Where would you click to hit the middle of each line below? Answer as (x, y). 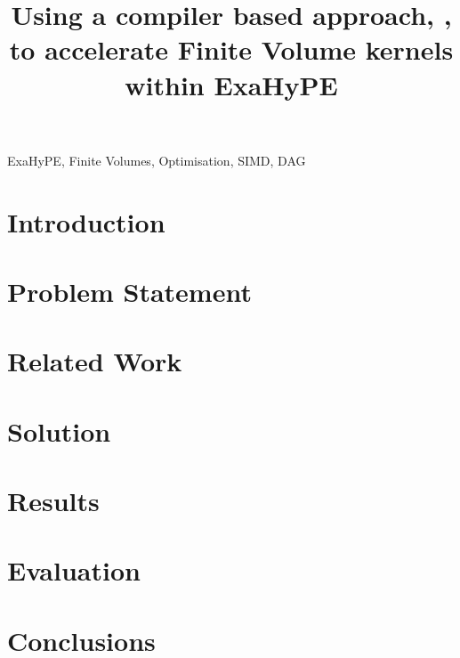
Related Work (95, 361)
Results (53, 501)
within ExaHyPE (231, 84)
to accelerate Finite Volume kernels (231, 49)
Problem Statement (129, 291)
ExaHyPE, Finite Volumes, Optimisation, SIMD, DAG (157, 160)
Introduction (86, 221)
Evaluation (74, 570)
